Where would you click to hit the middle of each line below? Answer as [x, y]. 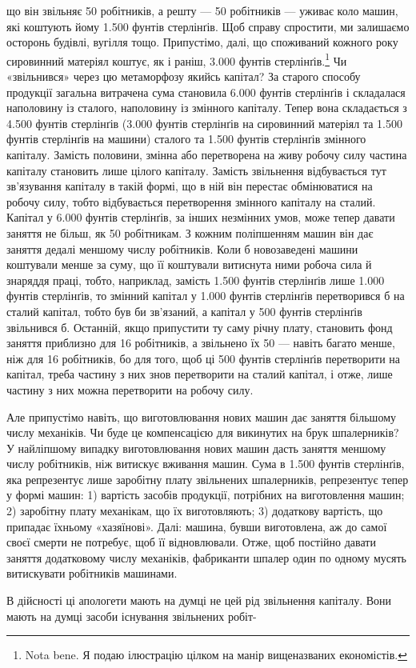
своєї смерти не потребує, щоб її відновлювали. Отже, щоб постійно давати [191, 542]
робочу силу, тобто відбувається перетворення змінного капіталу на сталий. [191, 201]
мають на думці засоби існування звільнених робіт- [132, 616]
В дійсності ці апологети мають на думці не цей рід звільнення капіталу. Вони [199, 600]
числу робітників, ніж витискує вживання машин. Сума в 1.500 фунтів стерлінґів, [206, 464]
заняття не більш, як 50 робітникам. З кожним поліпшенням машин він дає [190, 232]
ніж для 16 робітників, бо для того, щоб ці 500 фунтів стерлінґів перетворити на [204, 358]
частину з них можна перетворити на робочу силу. [130, 389]
